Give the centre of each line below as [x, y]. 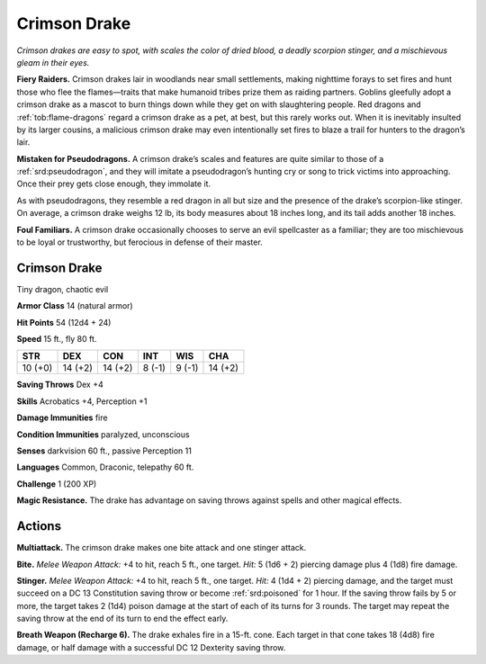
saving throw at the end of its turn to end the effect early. [122, 619]
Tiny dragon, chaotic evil [63, 289]
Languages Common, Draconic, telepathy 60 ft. [105, 467]
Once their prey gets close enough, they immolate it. [114, 184]
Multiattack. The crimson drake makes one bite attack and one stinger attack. [162, 548]
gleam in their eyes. [53, 62]
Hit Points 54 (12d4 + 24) [64, 322]
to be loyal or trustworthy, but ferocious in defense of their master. [139, 242]
